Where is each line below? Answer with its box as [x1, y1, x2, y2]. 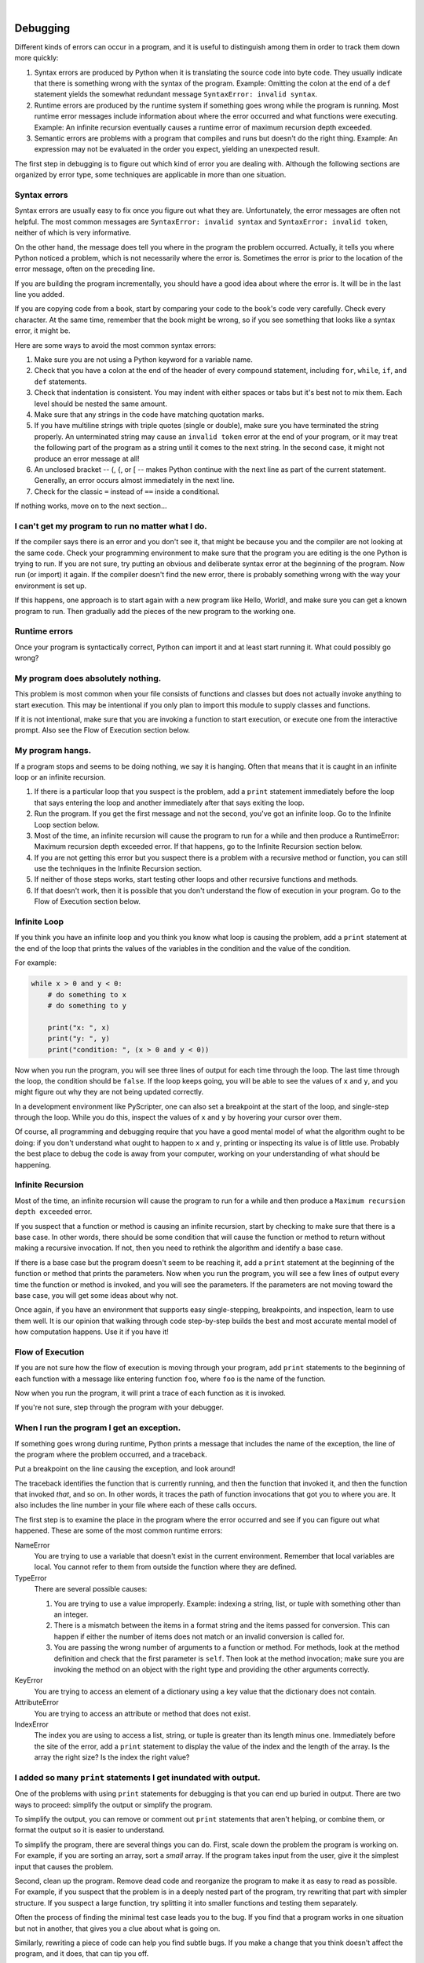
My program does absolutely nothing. [14, 672, 162, 683]
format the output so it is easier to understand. [14, 1826, 165, 1835]
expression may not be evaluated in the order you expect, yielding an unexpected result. [34, 144, 320, 154]
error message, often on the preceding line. [14, 264, 155, 274]
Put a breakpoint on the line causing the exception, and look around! [14, 1464, 236, 1474]
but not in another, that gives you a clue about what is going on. [14, 1924, 221, 1933]
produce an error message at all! [34, 454, 141, 463]
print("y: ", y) [47, 1034, 110, 1044]
